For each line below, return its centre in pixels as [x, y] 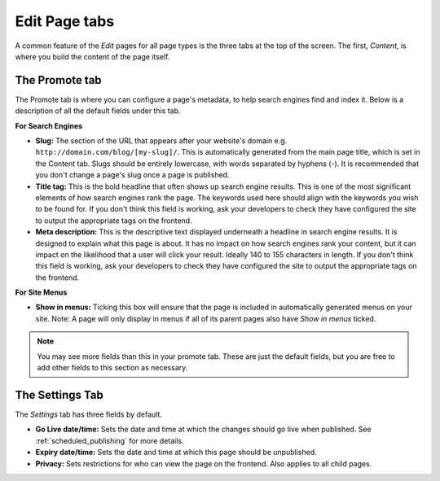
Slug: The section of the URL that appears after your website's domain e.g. [161, 141]
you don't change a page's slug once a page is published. [132, 175]
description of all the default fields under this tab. [98, 111]
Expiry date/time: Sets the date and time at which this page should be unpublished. [176, 453]
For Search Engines [49, 125]
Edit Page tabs [65, 21]
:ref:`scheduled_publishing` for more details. [110, 440]
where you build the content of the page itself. [92, 56]
